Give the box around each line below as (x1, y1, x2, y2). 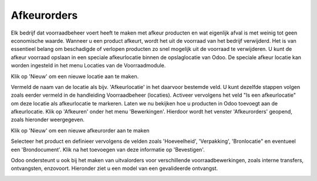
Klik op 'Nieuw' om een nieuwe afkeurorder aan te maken (11, 127, 150, 134)
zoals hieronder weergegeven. (11, 116, 85, 123)
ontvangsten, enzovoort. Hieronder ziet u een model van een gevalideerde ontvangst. (11, 165, 218, 172)
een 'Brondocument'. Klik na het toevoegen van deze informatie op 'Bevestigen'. (11, 146, 205, 153)
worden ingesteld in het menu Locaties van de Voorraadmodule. (11, 62, 166, 69)
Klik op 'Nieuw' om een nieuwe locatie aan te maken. (11, 73, 139, 80)
